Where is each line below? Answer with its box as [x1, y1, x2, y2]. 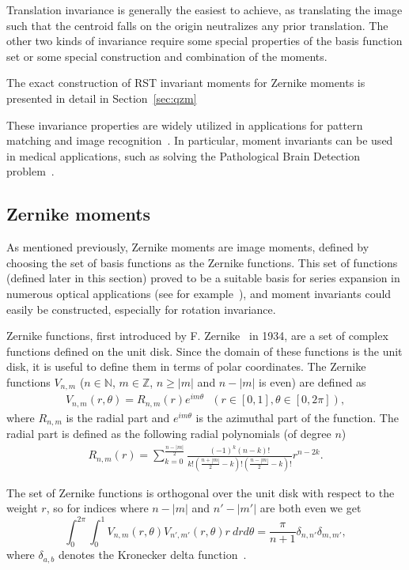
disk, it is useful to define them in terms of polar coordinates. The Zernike [6, 358, 366, 375]
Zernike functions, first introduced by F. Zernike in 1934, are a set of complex [6, 327, 388, 344]
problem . [6, 163, 55, 179]
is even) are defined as [259, 373, 366, 390]
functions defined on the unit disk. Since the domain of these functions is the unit [6, 342, 403, 359]
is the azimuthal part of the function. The [195, 409, 399, 425]
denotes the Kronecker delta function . [58, 546, 247, 563]
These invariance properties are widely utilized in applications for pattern [6, 116, 363, 133]
